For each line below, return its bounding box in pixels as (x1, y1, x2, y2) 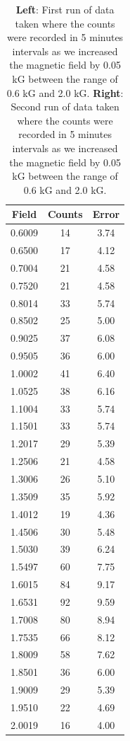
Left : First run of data (15, 2, 115, 16)
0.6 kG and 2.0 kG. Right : (6, 85, 124, 100)
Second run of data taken (11, 99, 119, 114)
